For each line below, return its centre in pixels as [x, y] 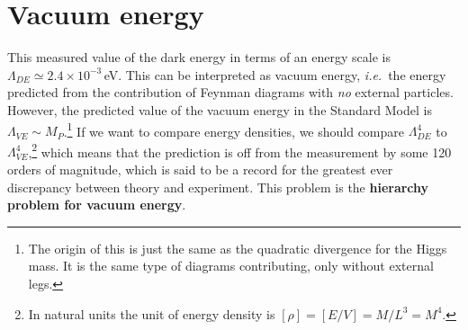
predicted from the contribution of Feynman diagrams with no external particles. [230, 92]
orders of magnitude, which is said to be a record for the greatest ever [200, 169]
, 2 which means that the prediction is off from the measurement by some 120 [240, 150]
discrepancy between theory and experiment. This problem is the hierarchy [218, 187]
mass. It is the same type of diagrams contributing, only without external [231, 266]
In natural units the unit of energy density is [152, 313]
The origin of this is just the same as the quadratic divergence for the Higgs [238, 248]
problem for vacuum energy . [97, 205]
